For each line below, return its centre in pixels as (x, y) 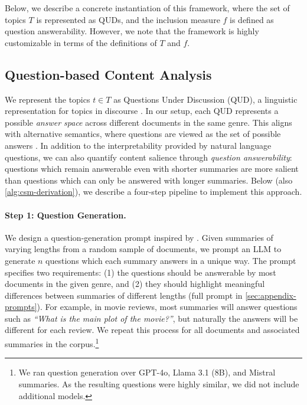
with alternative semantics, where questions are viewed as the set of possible (143, 134)
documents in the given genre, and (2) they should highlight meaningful (135, 284)
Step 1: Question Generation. (66, 215)
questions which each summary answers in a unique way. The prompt (171, 260)
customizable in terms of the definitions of (81, 42)
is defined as (252, 19)
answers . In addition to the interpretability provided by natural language (138, 145)
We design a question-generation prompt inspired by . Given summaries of (139, 237)
